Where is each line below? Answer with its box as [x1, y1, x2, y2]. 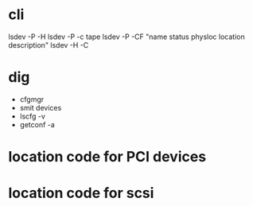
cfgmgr [19, 94, 45, 104]
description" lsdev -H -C [8, 40, 89, 49]
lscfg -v [19, 111, 46, 121]
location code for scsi [8, 185, 154, 202]
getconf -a [19, 119, 56, 129]
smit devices [19, 103, 62, 112]
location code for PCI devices [8, 148, 207, 166]
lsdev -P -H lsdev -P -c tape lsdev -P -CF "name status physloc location [8, 32, 245, 41]
